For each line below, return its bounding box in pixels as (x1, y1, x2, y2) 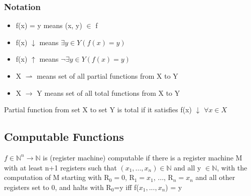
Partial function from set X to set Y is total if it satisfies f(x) (4, 104, 192, 115)
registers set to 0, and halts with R (4, 181, 111, 192)
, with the (217, 162, 247, 172)
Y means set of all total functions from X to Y (37, 87, 180, 98)
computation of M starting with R (4, 172, 109, 182)
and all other (195, 172, 235, 182)
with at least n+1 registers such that (4, 162, 117, 172)
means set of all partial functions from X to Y (37, 71, 178, 81)
